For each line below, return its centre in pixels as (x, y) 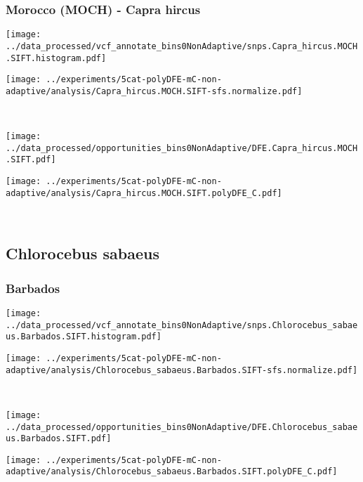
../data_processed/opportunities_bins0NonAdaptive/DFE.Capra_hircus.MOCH (182, 148)
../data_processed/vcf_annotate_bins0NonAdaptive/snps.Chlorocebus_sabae (182, 325)
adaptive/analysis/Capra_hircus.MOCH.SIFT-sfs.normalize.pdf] (154, 91)
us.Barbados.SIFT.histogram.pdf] (84, 337)
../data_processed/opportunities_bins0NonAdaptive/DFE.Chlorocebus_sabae (182, 427)
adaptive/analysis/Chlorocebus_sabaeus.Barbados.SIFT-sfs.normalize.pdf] (182, 370)
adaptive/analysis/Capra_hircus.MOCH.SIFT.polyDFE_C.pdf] (144, 193)
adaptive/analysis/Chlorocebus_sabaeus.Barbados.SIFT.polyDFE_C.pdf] (172, 472)
